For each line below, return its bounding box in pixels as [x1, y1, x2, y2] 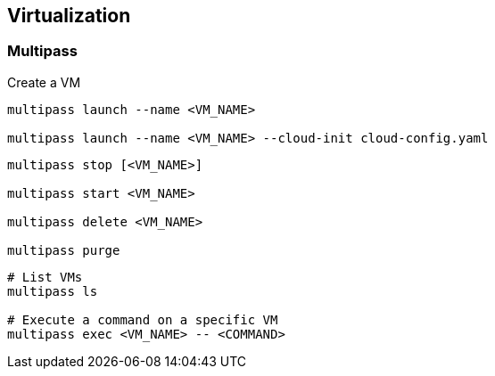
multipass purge [7, 242, 120, 257]
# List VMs [7, 269, 83, 284]
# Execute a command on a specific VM [7, 312, 278, 327]
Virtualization [7, 4, 131, 27]
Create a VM [7, 74, 81, 90]
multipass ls [7, 283, 98, 298]
